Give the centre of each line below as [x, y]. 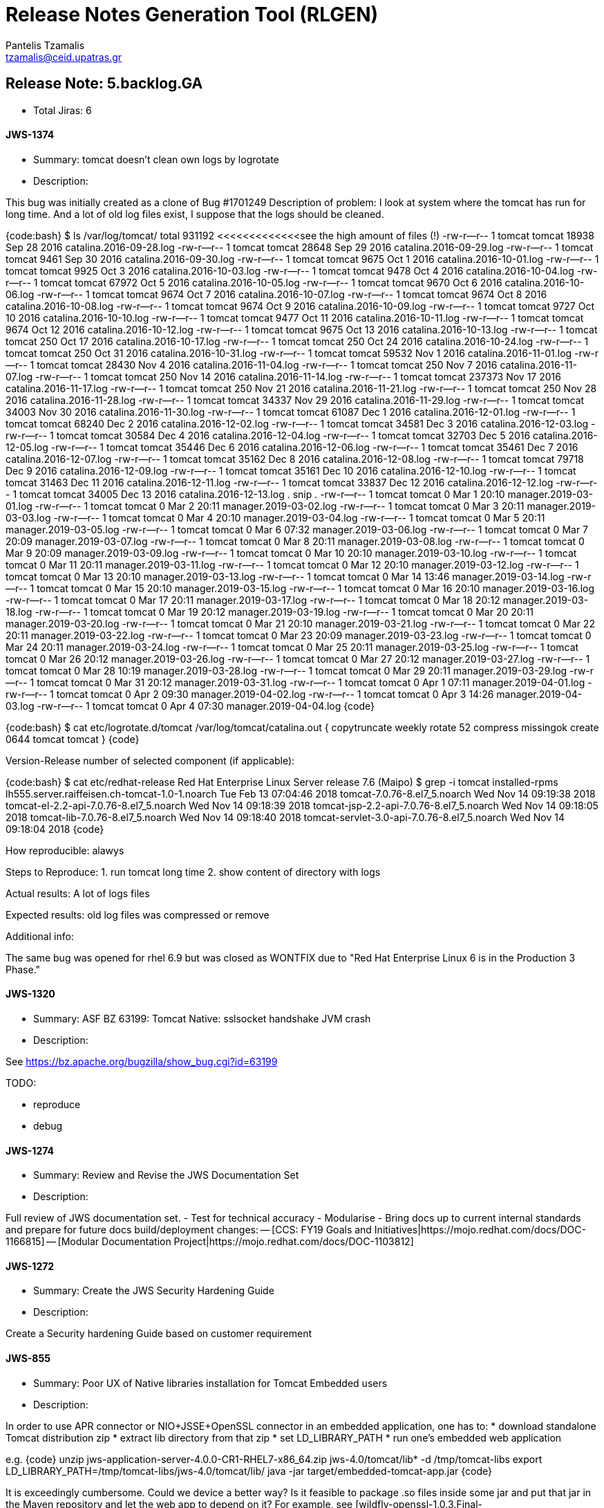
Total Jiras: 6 [63, 110]
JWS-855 [28, 1359]
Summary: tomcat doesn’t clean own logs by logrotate [156, 159]
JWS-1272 [30, 1266]
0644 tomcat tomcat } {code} [73, 739]
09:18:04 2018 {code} [55, 829]
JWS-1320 [30, 994]
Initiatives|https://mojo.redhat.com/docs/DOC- [480, 1230]
